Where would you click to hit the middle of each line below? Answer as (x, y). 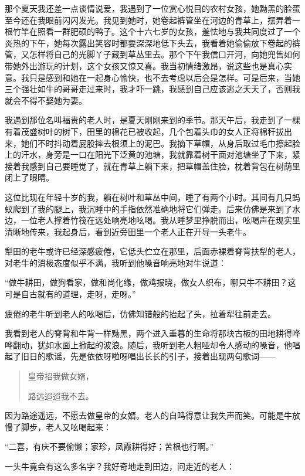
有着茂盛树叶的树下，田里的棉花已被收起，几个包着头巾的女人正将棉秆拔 (144, 131)
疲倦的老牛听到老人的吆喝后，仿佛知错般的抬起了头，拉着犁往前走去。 (140, 313)
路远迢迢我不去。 (61, 395)
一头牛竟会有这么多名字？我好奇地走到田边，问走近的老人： (120, 466)
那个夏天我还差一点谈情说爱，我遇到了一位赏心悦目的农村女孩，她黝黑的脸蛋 (152, 8)
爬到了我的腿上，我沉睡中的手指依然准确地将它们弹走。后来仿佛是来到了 (152, 208)
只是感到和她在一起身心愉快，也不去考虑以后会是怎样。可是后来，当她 (165, 77)
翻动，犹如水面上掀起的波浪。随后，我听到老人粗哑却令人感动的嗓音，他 (152, 344)
